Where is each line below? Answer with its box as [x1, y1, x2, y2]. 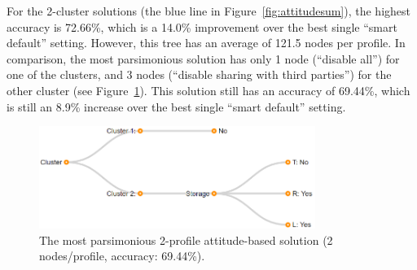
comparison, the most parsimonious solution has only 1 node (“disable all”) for [7, 50, 400, 67]
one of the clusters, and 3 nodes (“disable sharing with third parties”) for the [7, 66, 392, 83]
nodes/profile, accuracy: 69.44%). [39, 247, 205, 264]
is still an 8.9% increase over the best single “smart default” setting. [7, 98, 346, 115]
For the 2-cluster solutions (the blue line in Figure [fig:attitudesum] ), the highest [7, 2, 410, 19]
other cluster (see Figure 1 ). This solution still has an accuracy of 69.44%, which [7, 81, 410, 98]
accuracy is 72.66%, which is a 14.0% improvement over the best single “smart [7, 18, 397, 35]
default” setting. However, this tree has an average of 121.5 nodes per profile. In [7, 34, 406, 51]
